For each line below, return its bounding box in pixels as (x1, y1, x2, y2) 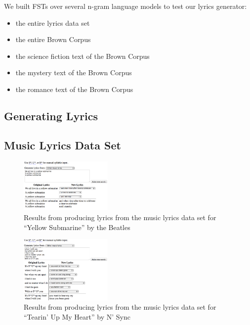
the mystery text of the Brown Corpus (15, 67, 132, 78)
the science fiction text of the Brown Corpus (15, 50, 150, 61)
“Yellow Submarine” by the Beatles (24, 222, 130, 232)
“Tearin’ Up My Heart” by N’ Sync (24, 311, 130, 322)
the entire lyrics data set (15, 17, 90, 28)
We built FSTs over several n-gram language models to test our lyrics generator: (4, 1, 247, 11)
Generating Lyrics (4, 108, 98, 123)
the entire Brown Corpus (15, 34, 91, 45)
